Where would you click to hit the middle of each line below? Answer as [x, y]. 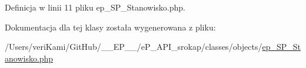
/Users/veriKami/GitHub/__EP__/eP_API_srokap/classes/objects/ [134, 47]
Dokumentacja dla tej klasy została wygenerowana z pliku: [110, 27]
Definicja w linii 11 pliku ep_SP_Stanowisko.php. [95, 7]
